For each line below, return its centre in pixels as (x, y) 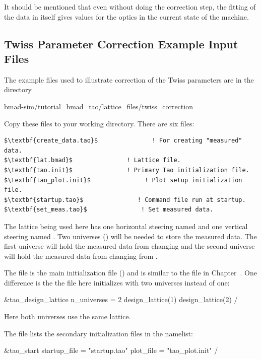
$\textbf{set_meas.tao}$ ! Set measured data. (109, 210)
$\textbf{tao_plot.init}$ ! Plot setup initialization (123, 180)
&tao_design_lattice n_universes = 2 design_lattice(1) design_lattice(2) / (121, 299)
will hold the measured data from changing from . (81, 256)
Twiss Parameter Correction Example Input (121, 44)
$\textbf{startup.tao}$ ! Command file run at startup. (125, 200)
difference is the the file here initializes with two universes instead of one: (117, 282)
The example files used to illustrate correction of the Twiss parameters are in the (129, 79)
